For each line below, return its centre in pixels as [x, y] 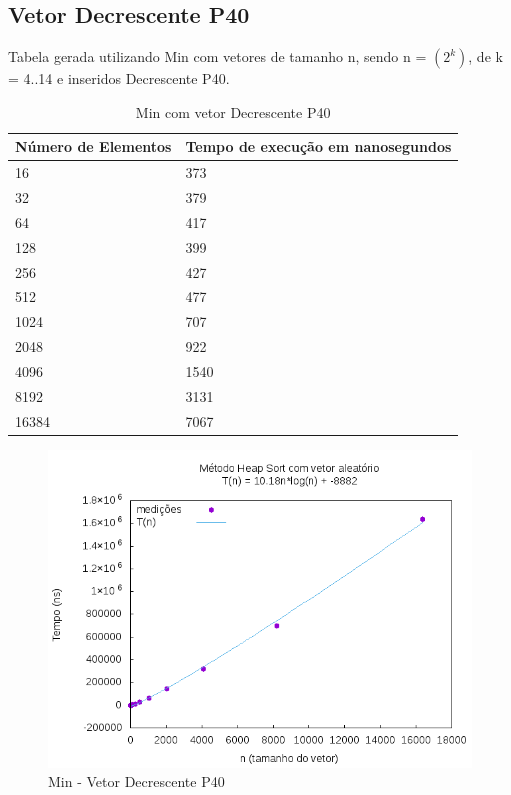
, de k [485, 56]
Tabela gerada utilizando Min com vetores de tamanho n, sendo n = [217, 56]
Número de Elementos [93, 146]
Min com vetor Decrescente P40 [233, 111]
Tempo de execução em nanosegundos [318, 146]
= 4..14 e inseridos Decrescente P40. [119, 78]
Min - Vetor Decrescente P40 [136, 781]
